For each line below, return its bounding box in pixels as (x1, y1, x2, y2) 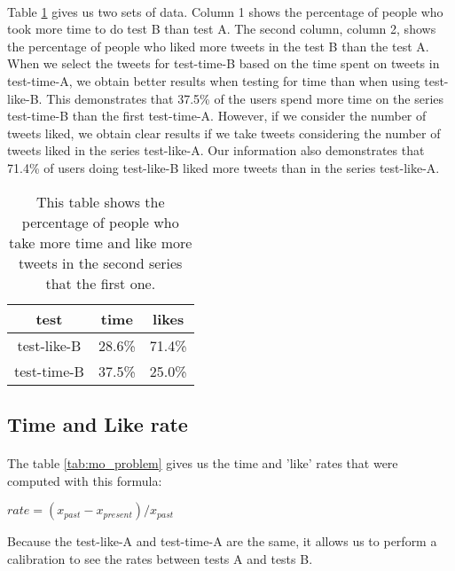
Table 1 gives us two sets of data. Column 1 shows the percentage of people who (7, 2, 443, 20)
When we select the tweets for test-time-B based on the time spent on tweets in (7, 54, 440, 73)
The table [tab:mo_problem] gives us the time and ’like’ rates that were (7, 453, 398, 472)
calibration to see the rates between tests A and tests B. (7, 549, 313, 567)
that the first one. (45, 272, 156, 293)
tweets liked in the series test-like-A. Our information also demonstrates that (7, 141, 425, 160)
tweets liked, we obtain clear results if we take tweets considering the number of (7, 123, 441, 142)
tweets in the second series (19, 252, 183, 273)
